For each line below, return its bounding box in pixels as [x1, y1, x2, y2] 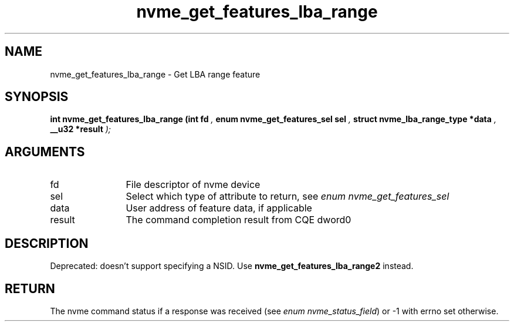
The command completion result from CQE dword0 [126, 214, 351, 226]
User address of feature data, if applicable [126, 202, 312, 214]
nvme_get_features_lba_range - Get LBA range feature [50, 69, 261, 79]
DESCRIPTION [5, 236, 89, 251]
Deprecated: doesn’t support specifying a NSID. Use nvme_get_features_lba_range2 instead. [50, 261, 414, 271]
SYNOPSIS [5, 89, 69, 105]
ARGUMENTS [5, 144, 85, 159]
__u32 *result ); [50, 124, 111, 135]
